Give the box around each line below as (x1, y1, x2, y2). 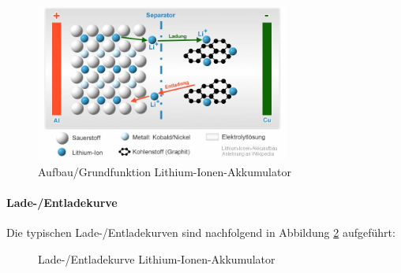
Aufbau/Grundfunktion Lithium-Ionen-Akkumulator (38, 163, 291, 179)
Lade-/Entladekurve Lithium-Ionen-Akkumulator (38, 250, 275, 267)
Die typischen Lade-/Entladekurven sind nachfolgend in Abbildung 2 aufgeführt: (6, 224, 395, 241)
